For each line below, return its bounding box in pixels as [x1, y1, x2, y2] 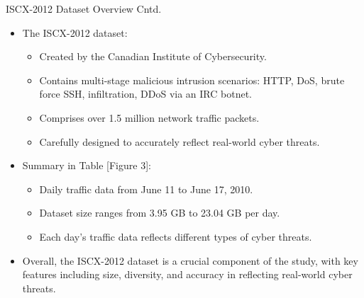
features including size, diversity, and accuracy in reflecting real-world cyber [22, 267, 353, 282]
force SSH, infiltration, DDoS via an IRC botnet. [39, 86, 252, 101]
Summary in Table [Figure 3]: [22, 158, 151, 173]
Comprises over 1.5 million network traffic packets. [39, 110, 260, 125]
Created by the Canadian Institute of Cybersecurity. [39, 49, 267, 64]
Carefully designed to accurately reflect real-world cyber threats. [39, 134, 320, 149]
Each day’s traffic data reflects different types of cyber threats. [39, 229, 312, 243]
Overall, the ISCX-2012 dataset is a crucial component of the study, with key [22, 253, 358, 268]
